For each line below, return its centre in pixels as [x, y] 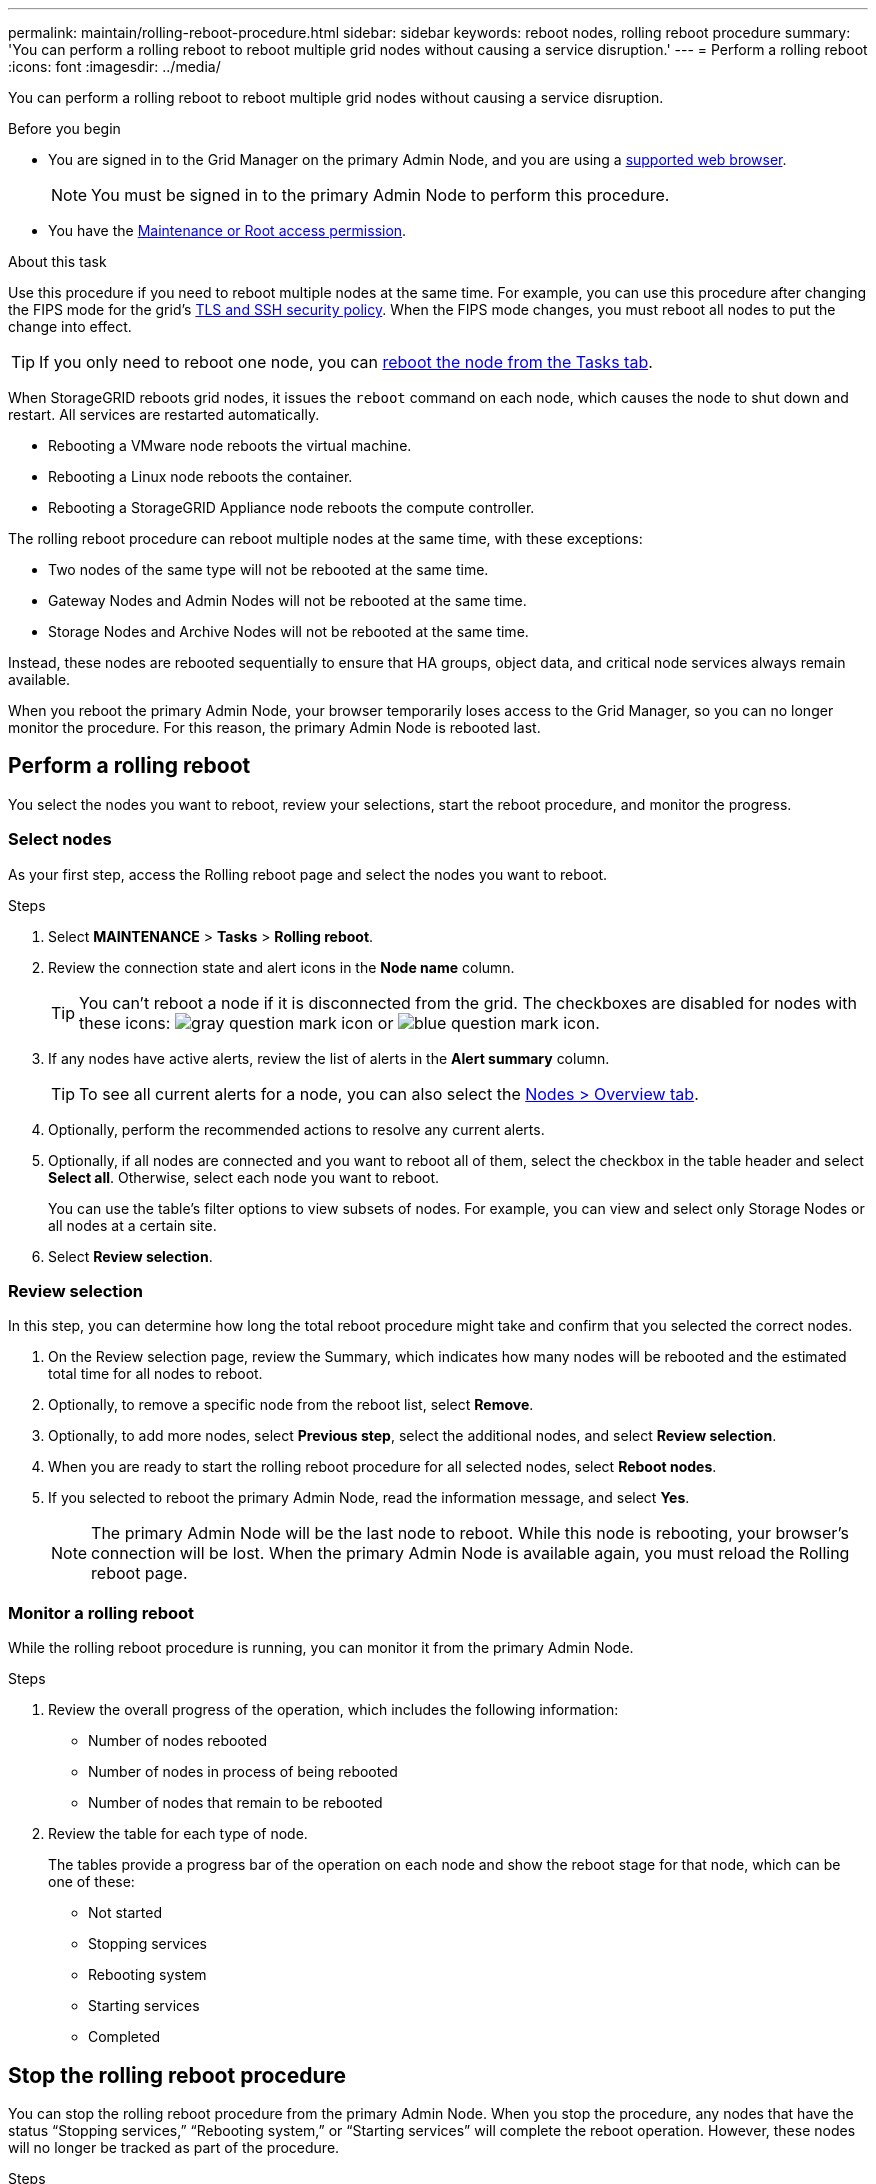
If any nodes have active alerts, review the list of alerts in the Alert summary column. [329, 1058]
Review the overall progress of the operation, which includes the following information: [333, 1710]
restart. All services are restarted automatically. [164, 414]
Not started [125, 1913]
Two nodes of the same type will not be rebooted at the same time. [268, 569]
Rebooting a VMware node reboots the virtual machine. [230, 445]
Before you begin [64, 128]
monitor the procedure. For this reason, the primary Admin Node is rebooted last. [274, 727]
